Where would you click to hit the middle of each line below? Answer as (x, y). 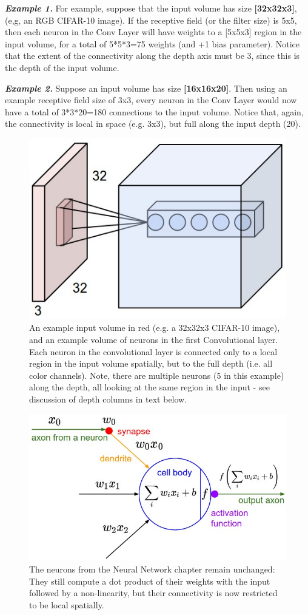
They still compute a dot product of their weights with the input (150, 581)
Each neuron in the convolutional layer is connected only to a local (153, 351)
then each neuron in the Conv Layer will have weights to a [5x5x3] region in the (153, 32)
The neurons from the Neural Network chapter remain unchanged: (152, 569)
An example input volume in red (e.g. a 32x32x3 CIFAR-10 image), (155, 328)
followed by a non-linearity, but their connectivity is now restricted (153, 593)
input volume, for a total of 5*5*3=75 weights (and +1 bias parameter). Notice (152, 43)
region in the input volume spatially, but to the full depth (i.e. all (151, 363)
